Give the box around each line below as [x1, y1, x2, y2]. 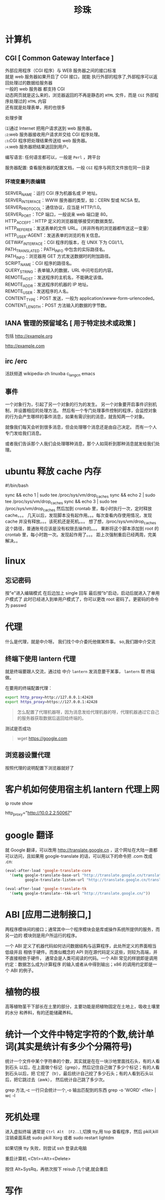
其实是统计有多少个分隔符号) [17, 1041, 133, 1052]
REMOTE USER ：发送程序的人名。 [5, 288, 71, 296]
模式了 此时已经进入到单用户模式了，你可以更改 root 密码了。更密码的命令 [9, 596, 159, 602]
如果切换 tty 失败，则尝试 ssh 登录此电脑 [5, 1145, 87, 1151]
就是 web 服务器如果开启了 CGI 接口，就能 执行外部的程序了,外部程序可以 [5, 74, 154, 79]
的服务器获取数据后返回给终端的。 [17, 715, 86, 721]
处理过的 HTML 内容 [9, 98, 47, 104]
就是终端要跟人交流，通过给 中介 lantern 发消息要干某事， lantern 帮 [5, 668, 145, 674]
